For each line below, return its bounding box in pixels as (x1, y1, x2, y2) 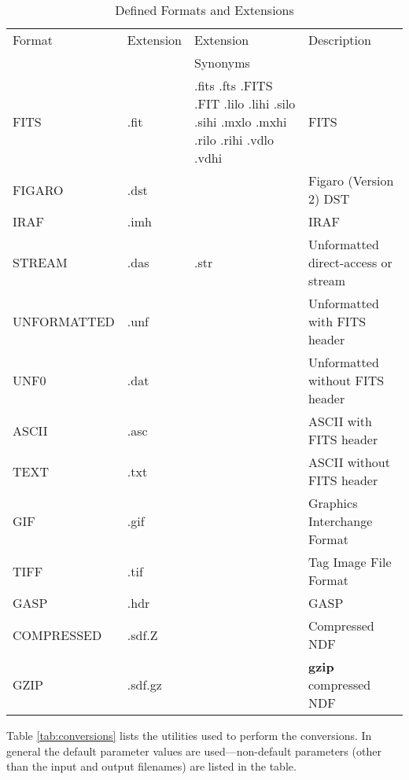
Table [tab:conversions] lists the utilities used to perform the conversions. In (6, 727, 372, 743)
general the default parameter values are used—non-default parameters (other (6, 742, 381, 759)
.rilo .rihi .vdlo (194, 131, 275, 149)
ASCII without (308, 453, 390, 471)
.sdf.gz (127, 675, 162, 694)
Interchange (308, 512, 373, 530)
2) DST (308, 189, 350, 208)
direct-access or (308, 253, 392, 271)
